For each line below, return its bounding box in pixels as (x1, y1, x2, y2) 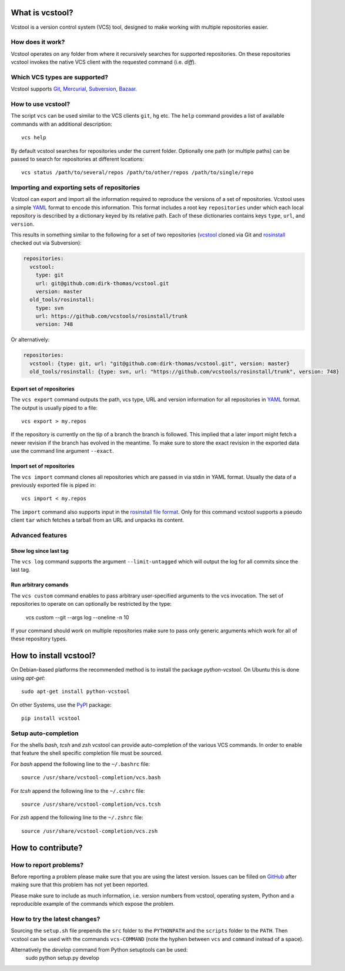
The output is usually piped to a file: (11, 404, 98, 411)
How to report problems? (11, 860, 84, 869)
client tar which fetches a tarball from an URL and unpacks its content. (11, 516, 185, 523)
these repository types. (11, 635, 68, 642)
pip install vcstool (21, 715, 81, 722)
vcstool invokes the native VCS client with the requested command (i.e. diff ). (11, 59, 196, 66)
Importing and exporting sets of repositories (11, 183, 140, 192)
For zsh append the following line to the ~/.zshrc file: (11, 814, 143, 821)
